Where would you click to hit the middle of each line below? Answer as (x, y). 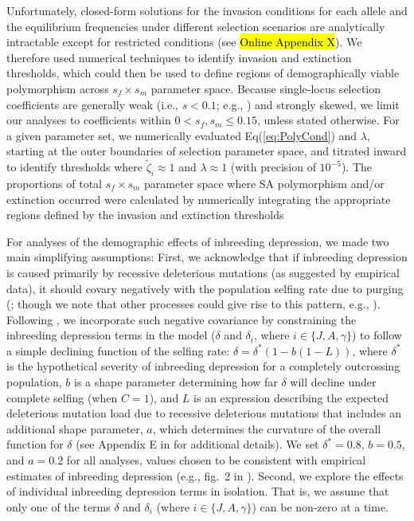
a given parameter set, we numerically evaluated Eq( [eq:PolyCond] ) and (182, 135)
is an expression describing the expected (291, 397)
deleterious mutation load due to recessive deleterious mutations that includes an (204, 413)
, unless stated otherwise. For (328, 120)
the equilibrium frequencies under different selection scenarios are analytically (196, 26)
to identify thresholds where (74, 167)
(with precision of (273, 167)
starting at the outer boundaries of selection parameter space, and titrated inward (207, 151)
